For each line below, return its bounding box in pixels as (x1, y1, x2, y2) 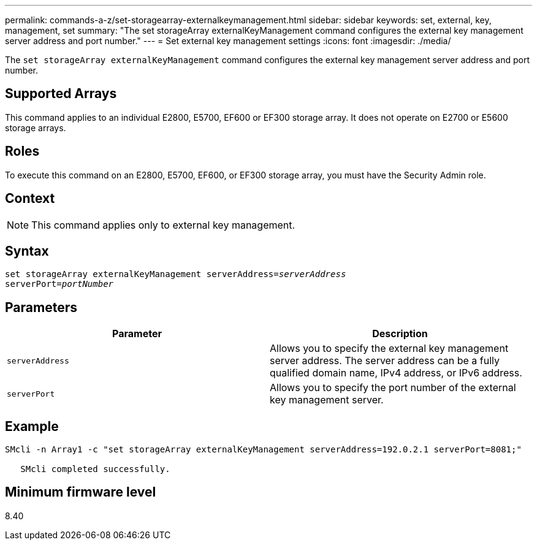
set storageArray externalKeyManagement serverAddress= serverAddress (5, 269, 346, 280)
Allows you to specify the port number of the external (270, 381, 516, 394)
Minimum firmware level (5, 484, 156, 500)
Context (5, 191, 55, 207)
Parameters (5, 299, 77, 315)
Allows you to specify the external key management (270, 342, 509, 355)
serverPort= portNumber (5, 279, 114, 289)
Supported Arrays (5, 86, 117, 102)
